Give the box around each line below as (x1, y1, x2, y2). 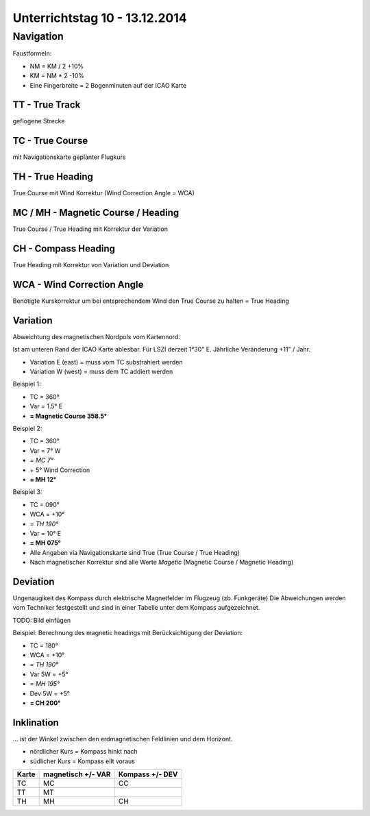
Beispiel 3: (12, 488, 42, 496)
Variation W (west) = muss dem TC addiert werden (29, 367, 173, 376)
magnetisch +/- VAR (43, 769, 111, 779)
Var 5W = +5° (29, 670, 69, 678)
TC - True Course (12, 135, 88, 147)
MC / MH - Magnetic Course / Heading (12, 207, 180, 219)
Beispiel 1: (12, 380, 41, 388)
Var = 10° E (29, 529, 62, 537)
